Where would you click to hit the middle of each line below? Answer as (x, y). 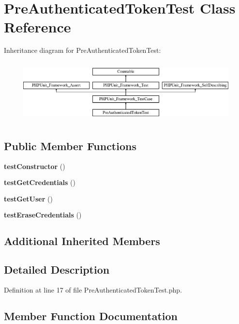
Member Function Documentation (91, 316)
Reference (37, 27)
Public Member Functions (70, 146)
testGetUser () (28, 198)
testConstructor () (35, 166)
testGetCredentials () (40, 182)
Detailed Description (57, 270)
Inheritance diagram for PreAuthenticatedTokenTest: (82, 50)
